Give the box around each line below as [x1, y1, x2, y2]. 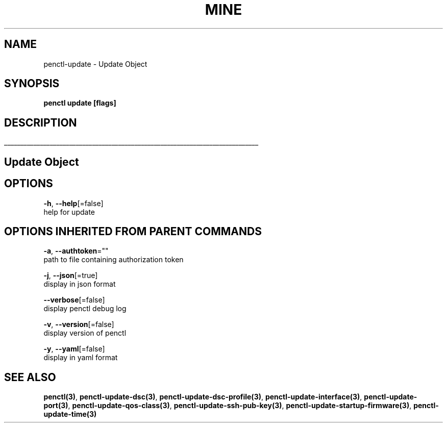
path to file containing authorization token [43, 255, 184, 264]
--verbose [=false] [43, 295, 105, 305]
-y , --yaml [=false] [43, 344, 105, 354]
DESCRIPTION [4, 116, 77, 129]
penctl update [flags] [43, 98, 116, 108]
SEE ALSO [4, 370, 56, 384]
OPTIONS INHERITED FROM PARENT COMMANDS [4, 224, 262, 238]
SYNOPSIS [4, 77, 60, 90]
